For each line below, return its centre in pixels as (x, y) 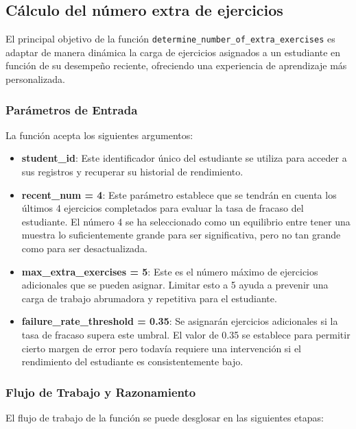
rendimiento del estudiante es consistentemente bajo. (132, 361)
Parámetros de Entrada (72, 109)
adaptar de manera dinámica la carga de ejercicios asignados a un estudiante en (173, 52)
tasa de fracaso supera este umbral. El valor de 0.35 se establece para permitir (186, 334)
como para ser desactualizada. (84, 248)
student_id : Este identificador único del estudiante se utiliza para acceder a (184, 158)
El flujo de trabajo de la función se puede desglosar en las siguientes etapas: (165, 417)
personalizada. (35, 79)
